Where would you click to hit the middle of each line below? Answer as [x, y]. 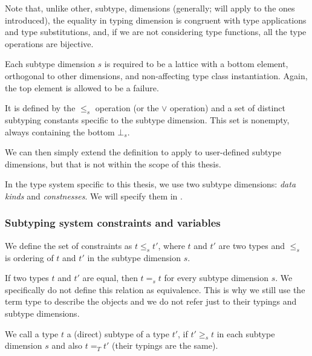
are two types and [252, 245]
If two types [27, 278]
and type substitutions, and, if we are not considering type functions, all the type [156, 32]
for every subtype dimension [216, 278]
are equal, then [110, 278]
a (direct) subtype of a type [118, 333]
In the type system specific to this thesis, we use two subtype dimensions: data [151, 184]
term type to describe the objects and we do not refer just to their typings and [151, 301]
